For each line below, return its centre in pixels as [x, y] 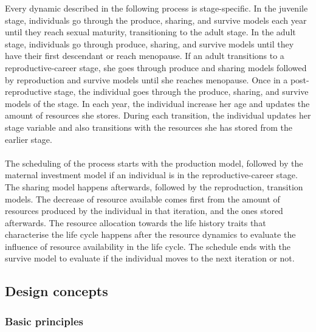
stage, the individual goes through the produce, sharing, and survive [181, 92]
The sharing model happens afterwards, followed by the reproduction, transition [154, 186]
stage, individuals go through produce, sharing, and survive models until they [149, 43]
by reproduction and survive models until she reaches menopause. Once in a [146, 79]
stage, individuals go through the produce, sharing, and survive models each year [156, 20]
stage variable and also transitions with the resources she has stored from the [149, 127]
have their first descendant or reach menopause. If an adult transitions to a [145, 56]
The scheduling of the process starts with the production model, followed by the [154, 163]
